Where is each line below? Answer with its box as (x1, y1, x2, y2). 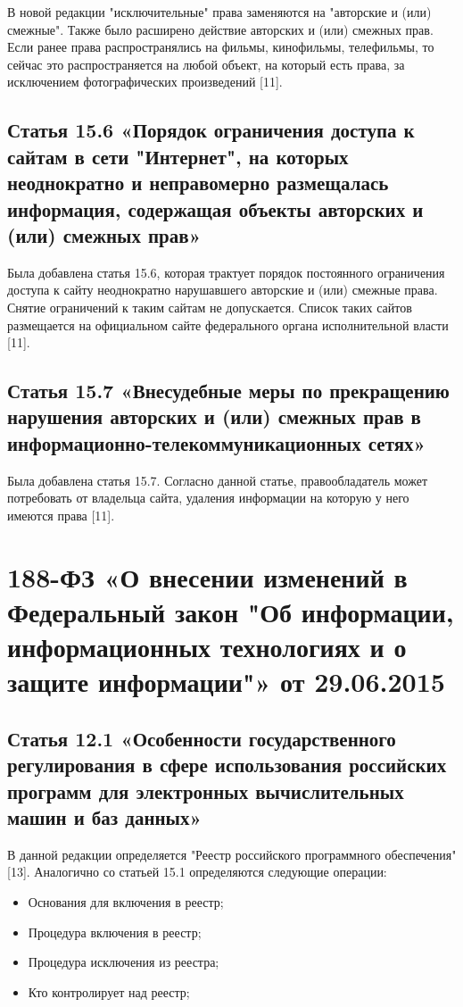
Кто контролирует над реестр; (28, 982, 190, 1001)
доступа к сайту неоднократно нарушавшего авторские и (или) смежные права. (7, 280, 438, 299)
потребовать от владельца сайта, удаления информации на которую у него (7, 488, 409, 507)
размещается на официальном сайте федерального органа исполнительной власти (7, 315, 449, 334)
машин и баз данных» (7, 803, 202, 830)
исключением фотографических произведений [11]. (7, 72, 283, 91)
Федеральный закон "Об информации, (7, 593, 454, 629)
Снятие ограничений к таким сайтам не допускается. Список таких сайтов (7, 297, 412, 316)
